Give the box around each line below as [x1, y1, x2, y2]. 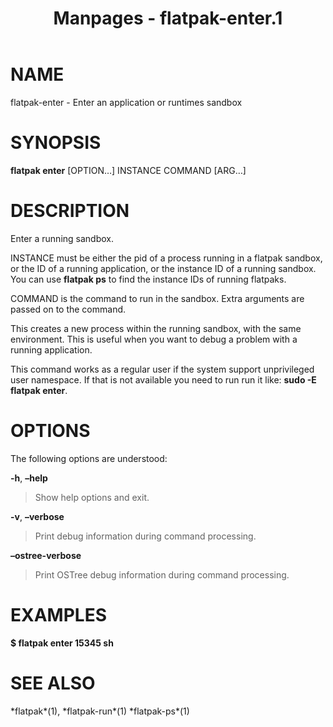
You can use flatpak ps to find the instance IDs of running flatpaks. [10, 273, 287, 285]
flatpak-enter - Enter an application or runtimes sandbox [10, 96, 243, 108]
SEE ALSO [10, 672, 96, 694]
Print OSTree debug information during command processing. [34, 568, 290, 581]
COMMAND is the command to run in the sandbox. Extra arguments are [10, 292, 305, 304]
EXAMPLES [10, 603, 107, 626]
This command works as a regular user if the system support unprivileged [10, 363, 315, 375]
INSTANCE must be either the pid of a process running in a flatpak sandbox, [10, 252, 323, 264]
